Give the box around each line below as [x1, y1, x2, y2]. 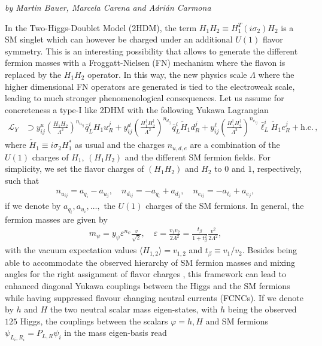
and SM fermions [205, 314, 268, 327]
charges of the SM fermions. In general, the [145, 199, 304, 212]
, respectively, [252, 162, 302, 175]
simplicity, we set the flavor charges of [5, 162, 144, 175]
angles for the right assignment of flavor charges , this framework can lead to [5, 268, 286, 280]
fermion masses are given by [5, 213, 108, 225]
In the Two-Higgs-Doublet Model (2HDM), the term [5, 21, 197, 34]
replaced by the [5, 68, 62, 80]
